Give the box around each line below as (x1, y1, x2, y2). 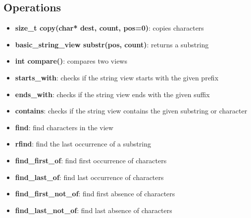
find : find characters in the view (15, 122, 113, 132)
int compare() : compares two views (15, 56, 127, 66)
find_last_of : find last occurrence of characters (15, 172, 164, 182)
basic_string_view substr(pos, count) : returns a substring (15, 39, 209, 49)
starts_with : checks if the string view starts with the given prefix (15, 72, 219, 82)
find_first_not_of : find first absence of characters (15, 188, 175, 199)
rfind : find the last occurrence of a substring (15, 139, 151, 149)
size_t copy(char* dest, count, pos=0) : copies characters (15, 23, 204, 33)
